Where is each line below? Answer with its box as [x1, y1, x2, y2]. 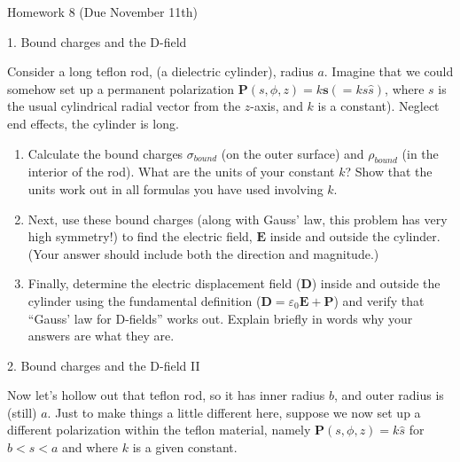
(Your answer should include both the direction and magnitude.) [27, 244, 379, 262]
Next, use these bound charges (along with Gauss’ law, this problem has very [27, 209, 448, 228]
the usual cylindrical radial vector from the [7, 97, 241, 115]
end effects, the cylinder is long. [7, 114, 179, 132]
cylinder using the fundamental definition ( [27, 291, 261, 309]
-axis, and [250, 97, 303, 115]
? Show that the [345, 162, 433, 181]
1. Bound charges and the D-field [7, 32, 187, 51]
